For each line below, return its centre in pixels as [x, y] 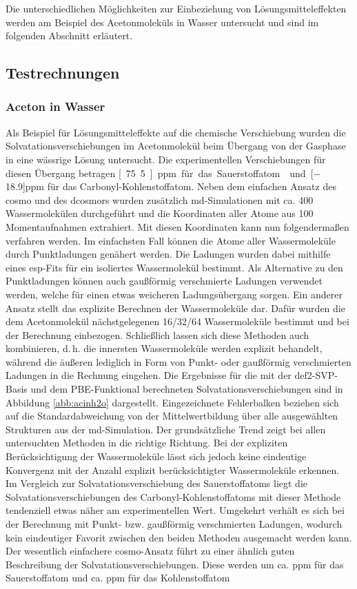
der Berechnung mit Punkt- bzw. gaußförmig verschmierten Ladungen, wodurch [174, 524]
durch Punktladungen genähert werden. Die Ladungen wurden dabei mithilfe [168, 254]
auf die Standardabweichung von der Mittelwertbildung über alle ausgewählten [172, 416]
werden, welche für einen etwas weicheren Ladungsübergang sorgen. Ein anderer [174, 294]
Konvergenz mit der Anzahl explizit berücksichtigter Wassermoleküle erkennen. [173, 469]
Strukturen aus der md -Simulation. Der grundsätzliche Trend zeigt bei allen [166, 429]
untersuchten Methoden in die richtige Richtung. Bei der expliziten [147, 443]
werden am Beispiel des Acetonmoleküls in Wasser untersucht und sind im [162, 22]
